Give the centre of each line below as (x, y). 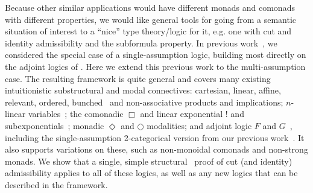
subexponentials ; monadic (55, 125)
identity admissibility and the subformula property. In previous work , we (141, 43)
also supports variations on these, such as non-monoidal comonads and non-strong (156, 149)
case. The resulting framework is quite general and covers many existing (138, 78)
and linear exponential (182, 114)
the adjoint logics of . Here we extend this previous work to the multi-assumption (155, 66)
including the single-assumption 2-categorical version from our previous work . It (155, 137)
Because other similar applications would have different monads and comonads (150, 7)
